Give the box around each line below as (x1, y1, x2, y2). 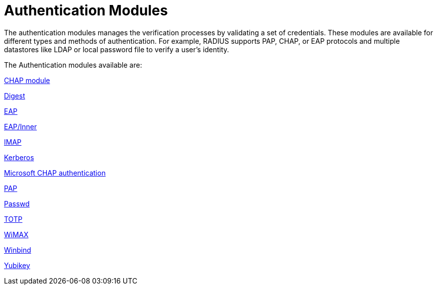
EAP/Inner (4, 122, 37, 131)
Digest (4, 91, 25, 100)
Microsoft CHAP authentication (4, 168, 106, 177)
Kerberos (4, 153, 34, 162)
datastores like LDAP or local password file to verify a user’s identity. (4, 45, 229, 54)
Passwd (4, 199, 30, 208)
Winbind (4, 245, 31, 254)
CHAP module (4, 76, 50, 85)
